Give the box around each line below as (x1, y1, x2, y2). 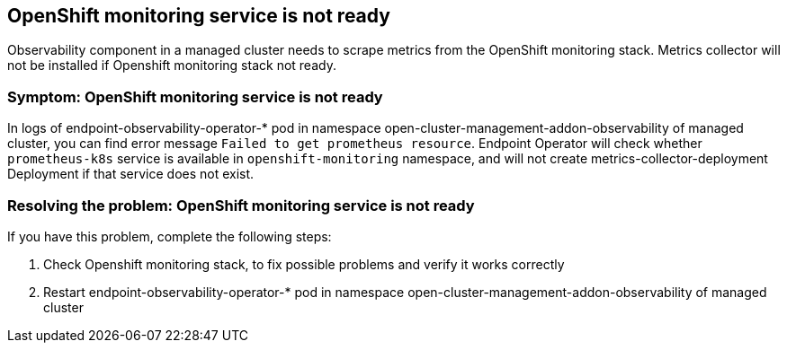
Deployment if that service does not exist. (7, 166, 255, 182)
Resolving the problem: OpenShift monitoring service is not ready (7, 196, 475, 214)
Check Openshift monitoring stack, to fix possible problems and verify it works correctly (43, 256, 565, 272)
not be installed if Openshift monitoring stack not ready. (7, 57, 336, 74)
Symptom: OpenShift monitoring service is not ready (7, 87, 383, 106)
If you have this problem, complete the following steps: (7, 228, 332, 244)
